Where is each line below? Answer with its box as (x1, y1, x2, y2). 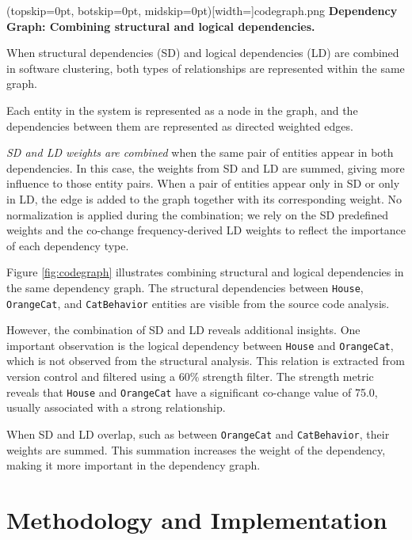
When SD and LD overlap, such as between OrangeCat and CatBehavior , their (6, 425, 390, 442)
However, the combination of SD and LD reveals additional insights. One (6, 321, 360, 338)
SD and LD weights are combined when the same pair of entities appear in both (6, 144, 394, 161)
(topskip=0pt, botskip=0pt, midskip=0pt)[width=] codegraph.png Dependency (6, 2, 398, 18)
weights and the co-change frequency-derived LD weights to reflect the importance (6, 222, 406, 238)
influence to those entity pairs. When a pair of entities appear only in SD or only (6, 175, 400, 192)
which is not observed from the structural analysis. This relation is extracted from (6, 352, 405, 369)
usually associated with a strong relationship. (6, 399, 226, 416)
